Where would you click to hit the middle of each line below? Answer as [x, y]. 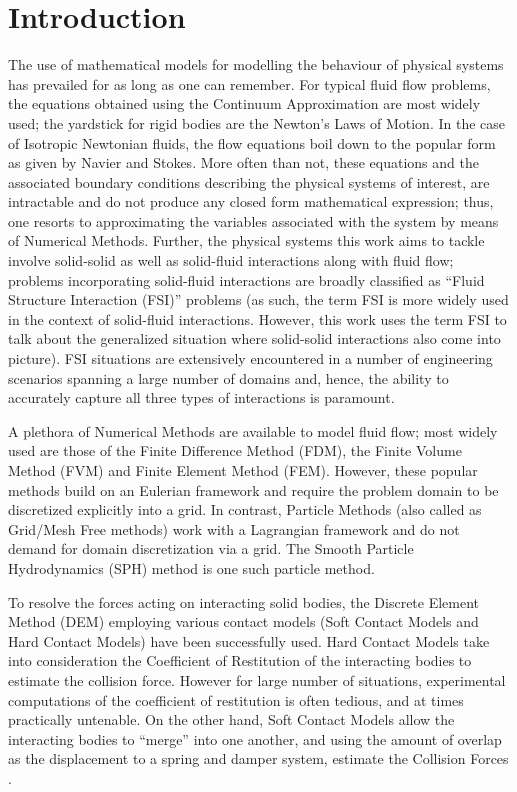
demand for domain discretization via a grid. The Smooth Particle [211, 548]
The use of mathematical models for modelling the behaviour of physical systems [256, 64]
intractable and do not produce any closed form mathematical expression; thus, [251, 201]
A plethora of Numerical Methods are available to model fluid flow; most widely [253, 430]
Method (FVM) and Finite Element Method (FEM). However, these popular [243, 470]
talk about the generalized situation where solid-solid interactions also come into [254, 338]
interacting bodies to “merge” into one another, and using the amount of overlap [255, 738]
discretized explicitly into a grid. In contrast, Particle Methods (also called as [245, 509]
